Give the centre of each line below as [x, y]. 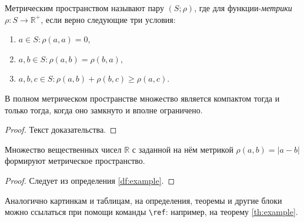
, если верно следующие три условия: [108, 19]
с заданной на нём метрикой [183, 149]
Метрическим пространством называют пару [84, 8]
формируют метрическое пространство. [75, 161]
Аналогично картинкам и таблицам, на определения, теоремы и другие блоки [143, 200]
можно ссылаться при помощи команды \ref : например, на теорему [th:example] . [151, 212]
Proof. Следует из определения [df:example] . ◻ [90, 180]
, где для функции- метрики [243, 8]
